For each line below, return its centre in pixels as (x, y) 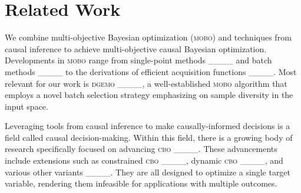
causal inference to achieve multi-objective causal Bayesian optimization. (136, 48)
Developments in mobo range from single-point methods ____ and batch (138, 60)
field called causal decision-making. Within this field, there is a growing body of (149, 137)
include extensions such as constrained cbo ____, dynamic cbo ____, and (144, 160)
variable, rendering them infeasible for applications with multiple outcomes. (141, 183)
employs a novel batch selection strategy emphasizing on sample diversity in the (149, 95)
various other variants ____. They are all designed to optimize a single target (148, 172)
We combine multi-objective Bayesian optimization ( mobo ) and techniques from (148, 37)
